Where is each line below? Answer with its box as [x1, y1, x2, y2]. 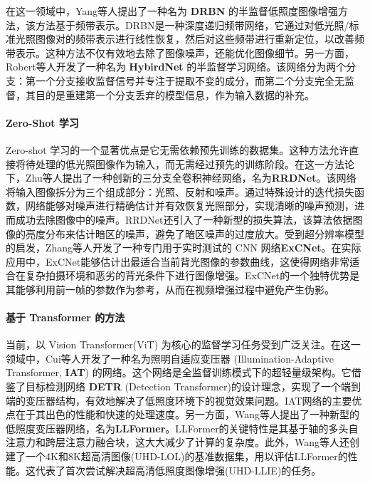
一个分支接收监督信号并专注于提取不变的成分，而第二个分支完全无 [35, 73, 344, 88]
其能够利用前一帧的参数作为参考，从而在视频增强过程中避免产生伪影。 [6, 281, 334, 296]
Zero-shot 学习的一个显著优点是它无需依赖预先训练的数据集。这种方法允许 [6, 142, 349, 157]
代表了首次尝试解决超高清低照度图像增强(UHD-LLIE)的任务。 [35, 462, 322, 477]
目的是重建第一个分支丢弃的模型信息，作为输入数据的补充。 [35, 87, 314, 102]
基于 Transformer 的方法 [6, 310, 125, 325]
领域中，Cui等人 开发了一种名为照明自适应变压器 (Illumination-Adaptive [6, 350, 334, 365]
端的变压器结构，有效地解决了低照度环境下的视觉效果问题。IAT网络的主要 [6, 393, 352, 407]
